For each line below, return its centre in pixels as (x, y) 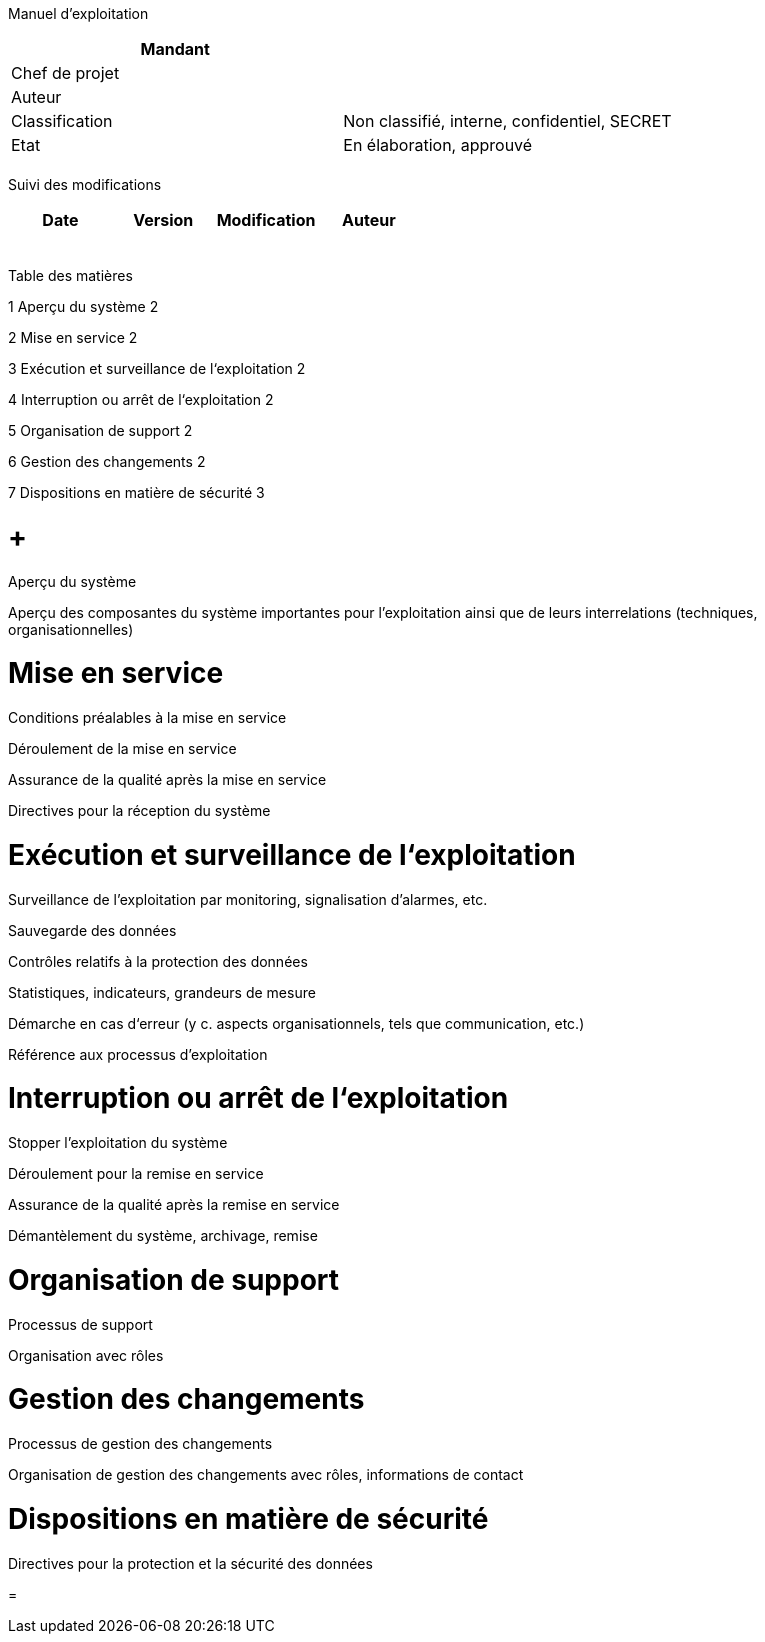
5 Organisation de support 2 (100, 430)
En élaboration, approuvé (438, 145)
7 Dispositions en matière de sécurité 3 (136, 492)
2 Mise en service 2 (73, 337)
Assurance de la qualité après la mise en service (167, 779)
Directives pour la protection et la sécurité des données (190, 1563)
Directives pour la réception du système (139, 810)
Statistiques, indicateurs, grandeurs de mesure (162, 992)
